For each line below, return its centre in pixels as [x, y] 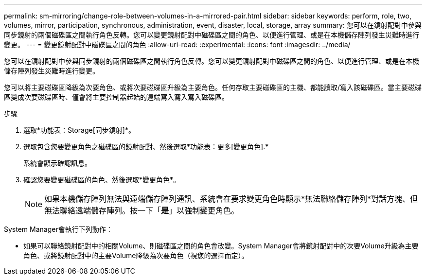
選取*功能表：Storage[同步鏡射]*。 [79, 130]
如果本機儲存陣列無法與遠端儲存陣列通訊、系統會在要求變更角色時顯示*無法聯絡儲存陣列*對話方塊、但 [231, 199]
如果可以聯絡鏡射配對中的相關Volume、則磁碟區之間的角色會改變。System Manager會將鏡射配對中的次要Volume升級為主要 [221, 246]
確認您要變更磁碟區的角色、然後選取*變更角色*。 [102, 180]
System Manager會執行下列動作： [58, 229]
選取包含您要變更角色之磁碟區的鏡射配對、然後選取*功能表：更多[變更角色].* [146, 147]
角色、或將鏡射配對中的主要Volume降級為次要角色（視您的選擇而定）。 [136, 255]
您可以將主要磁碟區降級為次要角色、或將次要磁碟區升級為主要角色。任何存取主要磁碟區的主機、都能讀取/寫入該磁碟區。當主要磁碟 [213, 87]
